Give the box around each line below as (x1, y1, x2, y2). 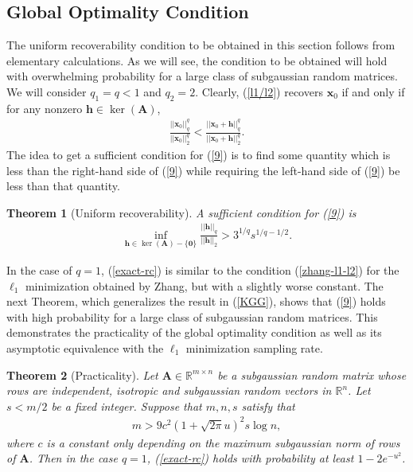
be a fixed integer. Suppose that (51, 397, 202, 414)
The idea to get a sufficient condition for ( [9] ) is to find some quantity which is (6, 146, 391, 163)
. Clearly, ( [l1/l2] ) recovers (195, 83, 323, 99)
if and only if (341, 83, 405, 99)
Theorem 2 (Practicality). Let (6, 366, 158, 383)
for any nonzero (6, 99, 83, 116)
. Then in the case (29, 450, 118, 466)
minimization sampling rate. (185, 339, 323, 356)
